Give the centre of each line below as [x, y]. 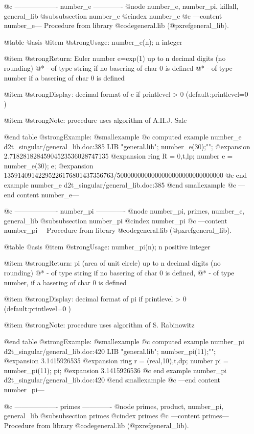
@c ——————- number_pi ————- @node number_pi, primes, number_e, [124, 211]
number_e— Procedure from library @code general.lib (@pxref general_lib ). [116, 25]
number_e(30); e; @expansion [49, 165]
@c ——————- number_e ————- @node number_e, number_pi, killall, [121, 6]
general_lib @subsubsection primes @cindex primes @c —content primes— [116, 416]
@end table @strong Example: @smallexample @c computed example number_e [123, 136]
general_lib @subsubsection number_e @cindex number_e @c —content [113, 15]
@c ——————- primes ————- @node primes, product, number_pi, [114, 406]
